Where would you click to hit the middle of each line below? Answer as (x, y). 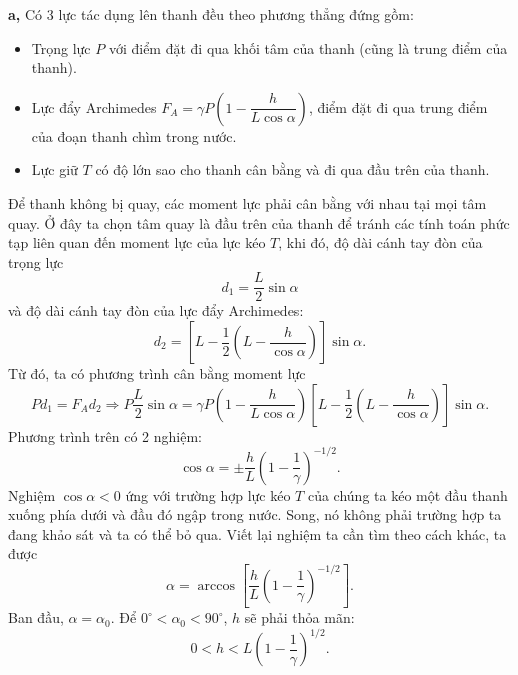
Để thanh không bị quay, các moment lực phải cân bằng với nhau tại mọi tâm (247, 202)
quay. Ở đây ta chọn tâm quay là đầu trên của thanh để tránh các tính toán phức (259, 222)
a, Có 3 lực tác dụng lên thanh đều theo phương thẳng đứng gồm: (211, 14)
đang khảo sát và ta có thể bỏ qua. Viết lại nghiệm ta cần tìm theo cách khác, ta (257, 533)
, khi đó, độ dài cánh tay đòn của (380, 242)
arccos (216, 585)
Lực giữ (54, 169)
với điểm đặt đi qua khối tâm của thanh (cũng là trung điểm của (308, 47)
